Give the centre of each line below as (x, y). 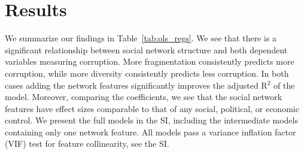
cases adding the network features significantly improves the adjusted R (136, 85)
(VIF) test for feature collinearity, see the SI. (87, 144)
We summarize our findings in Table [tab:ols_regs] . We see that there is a (141, 38)
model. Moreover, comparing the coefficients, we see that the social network (144, 97)
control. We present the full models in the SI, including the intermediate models (151, 120)
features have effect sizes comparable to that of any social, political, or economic (152, 108)
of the (284, 85)
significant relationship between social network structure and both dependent (146, 49)
